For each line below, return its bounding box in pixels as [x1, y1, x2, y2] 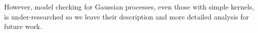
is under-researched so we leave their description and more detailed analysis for [4, 11, 249, 21]
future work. [4, 21, 42, 31]
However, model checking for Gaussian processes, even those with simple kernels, [4, 1, 254, 11]
